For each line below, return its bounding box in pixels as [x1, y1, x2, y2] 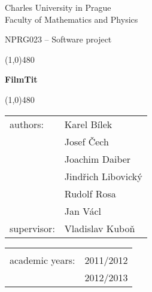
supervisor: [10, 221, 55, 235]
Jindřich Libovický [64, 169, 142, 183]
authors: [10, 117, 44, 131]
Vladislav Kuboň [64, 221, 135, 235]
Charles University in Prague [5, 1, 111, 13]
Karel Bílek [64, 117, 113, 131]
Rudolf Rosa [64, 186, 116, 200]
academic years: [10, 253, 75, 267]
